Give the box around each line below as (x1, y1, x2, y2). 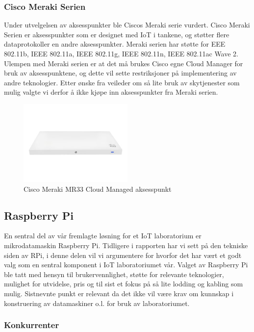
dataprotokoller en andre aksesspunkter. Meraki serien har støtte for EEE (4, 39, 226, 49)
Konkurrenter (4, 319, 59, 331)
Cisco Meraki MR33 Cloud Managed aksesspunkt (24, 183, 172, 194)
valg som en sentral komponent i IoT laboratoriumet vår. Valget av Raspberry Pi (4, 259, 248, 270)
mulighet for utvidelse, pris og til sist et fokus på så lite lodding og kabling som (4, 279, 243, 289)
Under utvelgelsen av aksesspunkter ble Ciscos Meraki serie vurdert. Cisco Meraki (4, 20, 250, 30)
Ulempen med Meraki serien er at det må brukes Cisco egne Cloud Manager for (4, 58, 243, 68)
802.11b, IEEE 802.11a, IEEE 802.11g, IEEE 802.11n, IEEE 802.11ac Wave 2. (4, 49, 239, 58)
